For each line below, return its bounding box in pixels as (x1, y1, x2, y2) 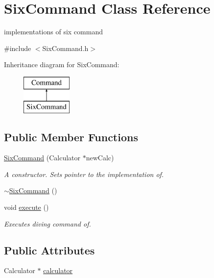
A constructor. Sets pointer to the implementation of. (4, 169, 164, 179)
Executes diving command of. (4, 218, 91, 228)
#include (4, 43, 31, 53)
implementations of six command (4, 26, 103, 37)
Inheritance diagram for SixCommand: (4, 59, 119, 70)
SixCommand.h (42, 43, 89, 53)
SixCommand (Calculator (4, 152, 81, 163)
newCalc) (86, 152, 114, 163)
